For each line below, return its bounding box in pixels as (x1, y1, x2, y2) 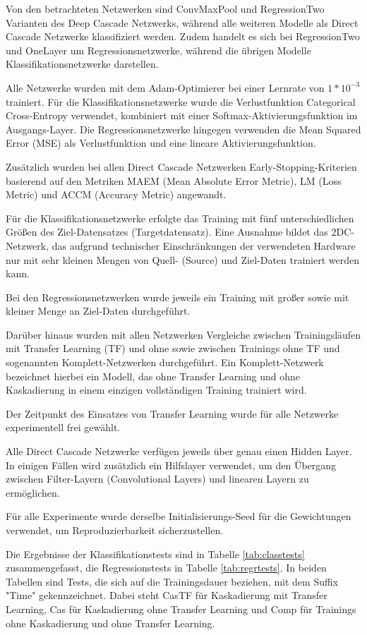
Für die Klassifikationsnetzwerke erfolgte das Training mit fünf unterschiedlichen (6, 210, 354, 225)
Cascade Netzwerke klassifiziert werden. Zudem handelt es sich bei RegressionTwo (6, 29, 360, 44)
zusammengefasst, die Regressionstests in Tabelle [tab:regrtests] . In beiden (6, 560, 327, 575)
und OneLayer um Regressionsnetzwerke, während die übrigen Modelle (6, 42, 311, 57)
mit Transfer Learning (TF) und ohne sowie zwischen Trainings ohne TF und (6, 341, 340, 356)
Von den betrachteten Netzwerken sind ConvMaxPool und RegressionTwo (6, 1, 325, 16)
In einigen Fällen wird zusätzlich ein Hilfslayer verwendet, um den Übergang (6, 457, 337, 472)
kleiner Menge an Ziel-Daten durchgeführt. (6, 303, 191, 318)
